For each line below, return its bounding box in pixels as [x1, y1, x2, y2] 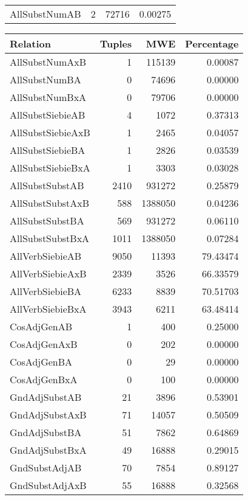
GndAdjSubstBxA [10, 443, 87, 457]
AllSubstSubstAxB [10, 196, 90, 210]
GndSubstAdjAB [10, 460, 82, 474]
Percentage [185, 36, 239, 50]
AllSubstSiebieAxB [10, 125, 90, 139]
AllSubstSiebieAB [10, 108, 85, 122]
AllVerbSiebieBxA [10, 302, 87, 316]
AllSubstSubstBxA [10, 231, 90, 245]
